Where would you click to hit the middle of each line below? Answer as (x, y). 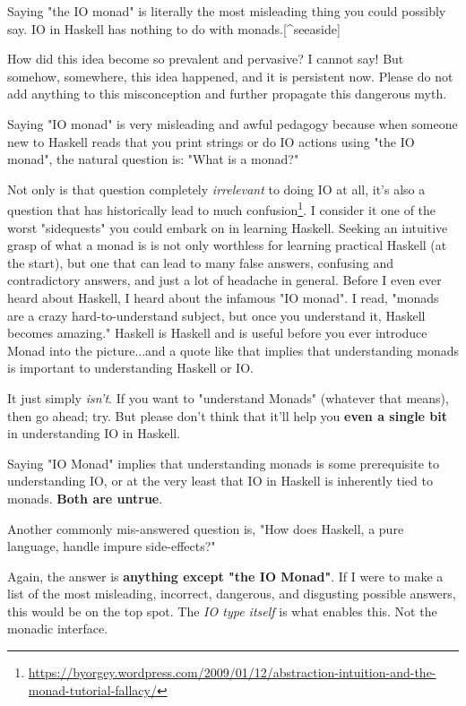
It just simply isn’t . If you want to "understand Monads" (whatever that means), (228, 397)
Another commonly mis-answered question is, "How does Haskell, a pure (206, 528)
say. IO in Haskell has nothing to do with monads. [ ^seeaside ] (174, 28)
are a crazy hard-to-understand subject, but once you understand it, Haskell (216, 315)
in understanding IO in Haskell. (94, 433)
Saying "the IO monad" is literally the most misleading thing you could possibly (227, 11)
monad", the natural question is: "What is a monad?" (153, 159)
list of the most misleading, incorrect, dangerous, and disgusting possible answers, (232, 594)
